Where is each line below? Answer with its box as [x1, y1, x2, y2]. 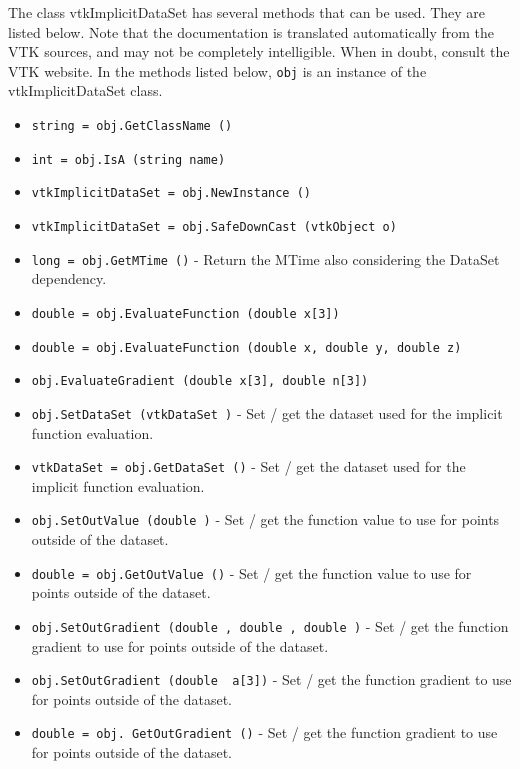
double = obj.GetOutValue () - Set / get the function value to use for [31, 562, 472, 583]
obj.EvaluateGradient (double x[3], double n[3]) [31, 374, 369, 389]
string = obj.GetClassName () [31, 119, 233, 134]
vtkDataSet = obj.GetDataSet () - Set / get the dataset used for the [31, 456, 466, 477]
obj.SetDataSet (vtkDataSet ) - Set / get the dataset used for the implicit [31, 402, 503, 423]
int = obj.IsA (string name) [31, 152, 226, 167]
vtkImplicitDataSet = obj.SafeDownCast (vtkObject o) [31, 220, 397, 234]
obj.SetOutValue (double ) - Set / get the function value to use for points [31, 509, 500, 530]
